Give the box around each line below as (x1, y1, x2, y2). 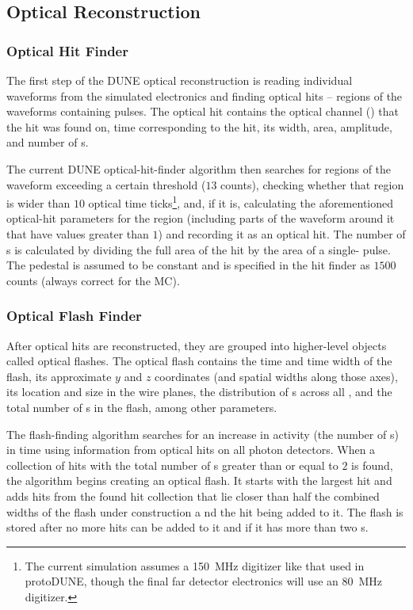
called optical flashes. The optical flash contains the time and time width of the (6, 353, 392, 369)
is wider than (6, 194, 71, 211)
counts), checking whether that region (220, 176, 404, 193)
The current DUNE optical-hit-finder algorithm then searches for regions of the (6, 160, 392, 177)
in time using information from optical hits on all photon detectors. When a (6, 441, 376, 458)
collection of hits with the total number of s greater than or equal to (6, 456, 338, 473)
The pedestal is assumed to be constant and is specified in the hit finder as (6, 257, 370, 273)
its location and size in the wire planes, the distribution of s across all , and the (6, 383, 392, 400)
